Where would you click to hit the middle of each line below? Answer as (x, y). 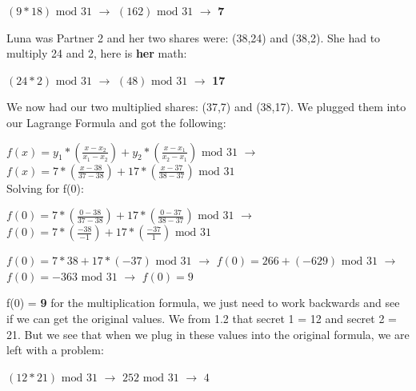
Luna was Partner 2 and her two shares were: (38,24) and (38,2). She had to (194, 37)
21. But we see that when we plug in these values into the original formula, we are (208, 334)
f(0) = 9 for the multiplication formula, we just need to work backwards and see (203, 303)
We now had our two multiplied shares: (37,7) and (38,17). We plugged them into (206, 107)
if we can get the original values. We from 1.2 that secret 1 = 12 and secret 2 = (202, 318)
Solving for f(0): (45, 188)
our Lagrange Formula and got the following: (116, 122)
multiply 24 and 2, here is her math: (97, 53)
